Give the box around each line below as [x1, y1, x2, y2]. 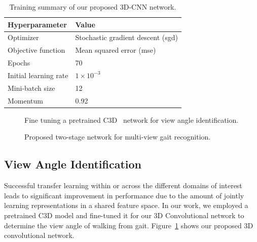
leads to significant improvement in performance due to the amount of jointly [4, 190, 244, 200]
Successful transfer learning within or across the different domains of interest [4, 180, 242, 191]
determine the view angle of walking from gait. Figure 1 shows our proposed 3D [4, 220, 253, 230]
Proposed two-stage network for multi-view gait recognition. [24, 131, 211, 142]
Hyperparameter [8, 19, 67, 29]
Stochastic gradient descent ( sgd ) [75, 32, 178, 43]
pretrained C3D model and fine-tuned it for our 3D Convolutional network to [4, 210, 244, 220]
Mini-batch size [8, 82, 55, 93]
